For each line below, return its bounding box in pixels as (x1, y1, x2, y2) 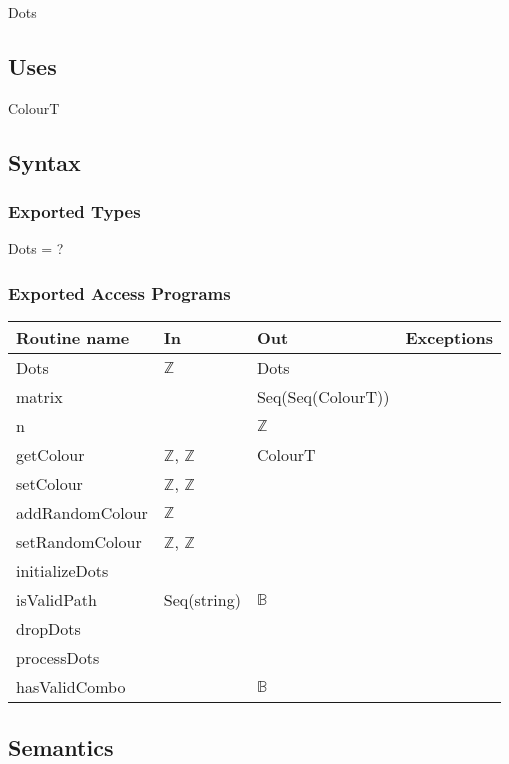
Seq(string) (163, 588, 241, 612)
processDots (16, 646, 100, 670)
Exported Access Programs (8, 280, 231, 305)
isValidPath (16, 588, 97, 612)
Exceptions (405, 326, 494, 350)
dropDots (16, 617, 81, 641)
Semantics (8, 731, 114, 762)
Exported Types (8, 199, 141, 224)
